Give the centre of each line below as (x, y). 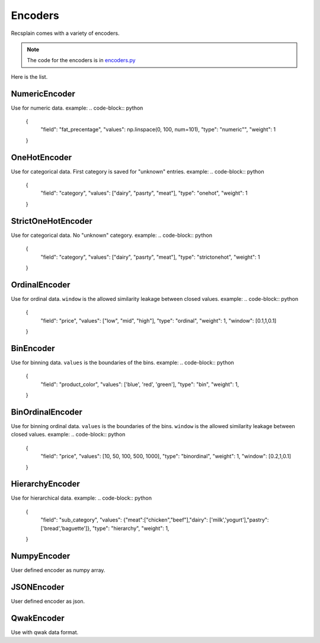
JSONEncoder (38, 587)
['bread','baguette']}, (66, 528)
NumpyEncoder (41, 556)
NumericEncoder (43, 94)
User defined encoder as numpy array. (58, 570)
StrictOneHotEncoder (52, 221)
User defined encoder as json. (48, 601)
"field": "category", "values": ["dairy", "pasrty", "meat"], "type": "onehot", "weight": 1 (144, 193)
